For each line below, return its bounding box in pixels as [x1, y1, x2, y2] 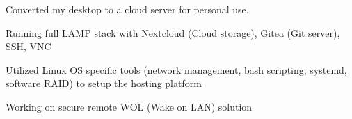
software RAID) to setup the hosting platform [6, 76, 202, 90]
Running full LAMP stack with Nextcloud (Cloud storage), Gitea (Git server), [6, 25, 340, 40]
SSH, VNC [6, 39, 51, 54]
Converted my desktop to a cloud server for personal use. [6, 2, 249, 16]
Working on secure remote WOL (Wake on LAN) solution [6, 99, 253, 113]
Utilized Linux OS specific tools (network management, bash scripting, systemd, [6, 62, 347, 77]
